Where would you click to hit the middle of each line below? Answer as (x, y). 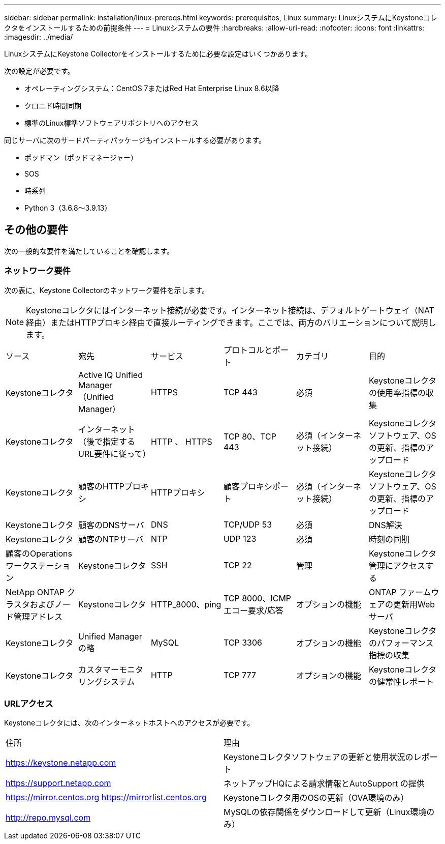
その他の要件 (36, 230)
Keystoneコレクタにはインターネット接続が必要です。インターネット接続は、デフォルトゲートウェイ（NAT (230, 310)
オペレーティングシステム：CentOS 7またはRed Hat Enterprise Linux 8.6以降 (152, 88)
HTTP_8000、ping (186, 604)
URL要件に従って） (114, 454)
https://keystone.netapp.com (61, 763)
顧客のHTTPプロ (109, 486)
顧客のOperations (39, 553)
